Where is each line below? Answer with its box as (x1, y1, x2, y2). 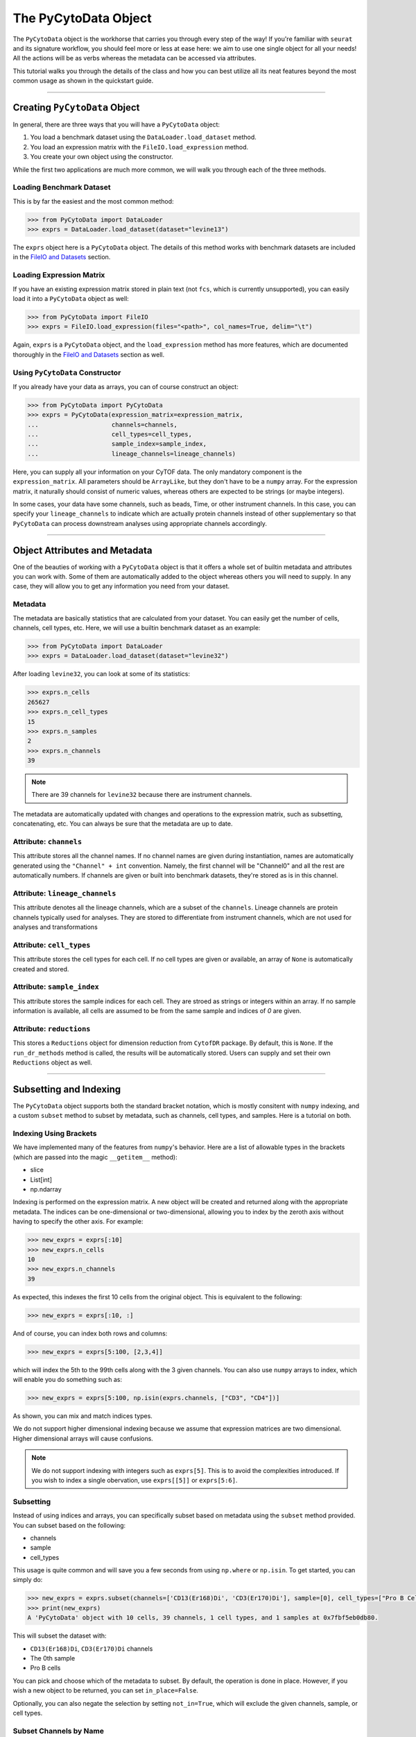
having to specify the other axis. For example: (12, 1217, 144, 1226)
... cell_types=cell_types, (27, 431, 192, 438)
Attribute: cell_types (12, 940, 91, 950)
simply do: (12, 1576, 43, 1584)
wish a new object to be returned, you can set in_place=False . (12, 1686, 199, 1695)
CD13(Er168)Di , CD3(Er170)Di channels (30, 1644, 153, 1653)
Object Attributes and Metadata (12, 544, 153, 556)
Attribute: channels (12, 837, 83, 846)
